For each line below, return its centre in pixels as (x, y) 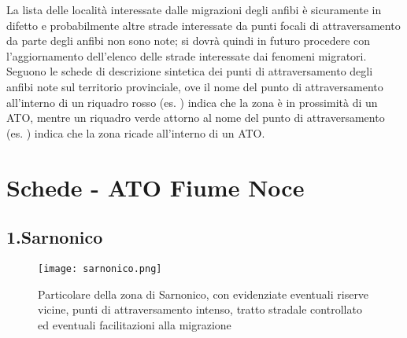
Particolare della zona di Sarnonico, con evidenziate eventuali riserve (203, 294)
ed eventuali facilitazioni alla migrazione (135, 324)
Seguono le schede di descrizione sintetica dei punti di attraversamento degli (190, 71)
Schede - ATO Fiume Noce (155, 187)
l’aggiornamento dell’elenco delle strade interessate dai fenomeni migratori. (187, 55)
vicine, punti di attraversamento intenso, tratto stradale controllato (200, 309)
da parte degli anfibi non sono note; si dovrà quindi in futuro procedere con (189, 40)
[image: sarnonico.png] (100, 268)
